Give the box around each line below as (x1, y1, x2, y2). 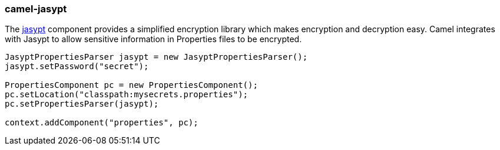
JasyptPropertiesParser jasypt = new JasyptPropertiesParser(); (5, 52, 308, 62)
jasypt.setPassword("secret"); (5, 62, 149, 71)
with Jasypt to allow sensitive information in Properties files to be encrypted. (5, 34, 302, 45)
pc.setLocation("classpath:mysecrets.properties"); (5, 90, 249, 100)
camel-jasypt (5, 3, 67, 15)
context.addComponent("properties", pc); (5, 118, 198, 128)
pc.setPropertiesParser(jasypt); (5, 99, 159, 109)
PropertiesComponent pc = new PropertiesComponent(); (5, 80, 258, 90)
